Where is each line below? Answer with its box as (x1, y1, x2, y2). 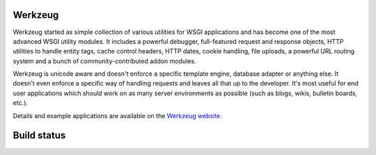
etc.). (13, 99, 28, 107)
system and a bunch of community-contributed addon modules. (13, 56, 196, 65)
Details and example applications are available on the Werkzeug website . (13, 111, 222, 120)
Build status (13, 129, 66, 142)
